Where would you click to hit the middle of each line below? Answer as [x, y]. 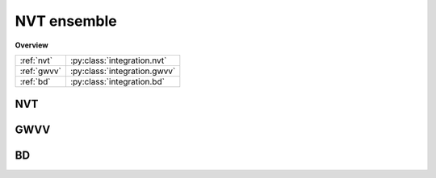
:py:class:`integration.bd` [117, 81]
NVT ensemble [66, 21]
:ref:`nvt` [36, 60]
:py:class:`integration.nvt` [118, 60]
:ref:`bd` [35, 81]
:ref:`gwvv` [41, 71]
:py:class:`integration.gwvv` [123, 71]
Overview [31, 45]
